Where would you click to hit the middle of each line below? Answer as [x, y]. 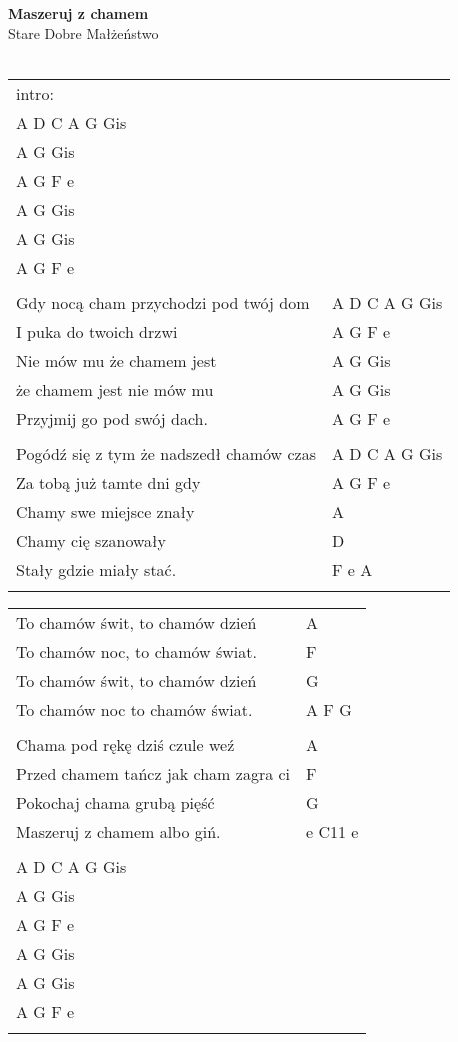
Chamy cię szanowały [91, 540]
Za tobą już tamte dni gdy [108, 482]
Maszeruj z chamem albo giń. [118, 831]
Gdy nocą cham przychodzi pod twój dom [163, 302]
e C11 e [332, 831]
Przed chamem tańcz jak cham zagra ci [153, 773]
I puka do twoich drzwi [97, 331]
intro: [35, 93]
